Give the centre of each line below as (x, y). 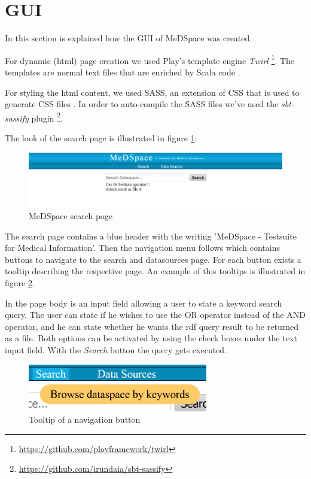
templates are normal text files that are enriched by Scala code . (123, 72)
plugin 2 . (47, 117)
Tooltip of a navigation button (85, 419)
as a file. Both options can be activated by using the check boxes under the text (151, 338)
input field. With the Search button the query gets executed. (116, 350)
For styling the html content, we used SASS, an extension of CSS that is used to (152, 92)
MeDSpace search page (71, 216)
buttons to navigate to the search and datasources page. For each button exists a (153, 259)
